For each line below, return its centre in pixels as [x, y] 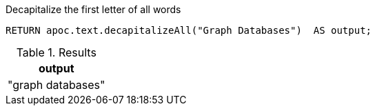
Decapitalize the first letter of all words [93, 9]
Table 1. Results [56, 52]
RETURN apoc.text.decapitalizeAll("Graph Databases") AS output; [189, 30]
